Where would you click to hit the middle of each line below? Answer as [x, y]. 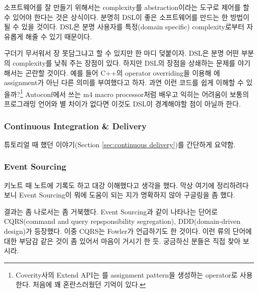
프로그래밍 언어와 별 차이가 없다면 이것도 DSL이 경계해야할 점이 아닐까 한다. [123, 103]
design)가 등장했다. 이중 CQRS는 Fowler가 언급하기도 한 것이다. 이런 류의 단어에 [128, 231]
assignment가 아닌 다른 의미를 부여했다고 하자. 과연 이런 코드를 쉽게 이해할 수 [124, 82]
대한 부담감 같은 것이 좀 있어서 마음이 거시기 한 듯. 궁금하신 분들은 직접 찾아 [122, 241]
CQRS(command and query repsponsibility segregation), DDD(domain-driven [122, 221]
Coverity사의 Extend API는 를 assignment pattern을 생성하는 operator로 [127, 274]
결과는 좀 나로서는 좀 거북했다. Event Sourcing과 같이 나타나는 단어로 [111, 211]
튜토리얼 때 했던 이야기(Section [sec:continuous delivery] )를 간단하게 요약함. [120, 144]
